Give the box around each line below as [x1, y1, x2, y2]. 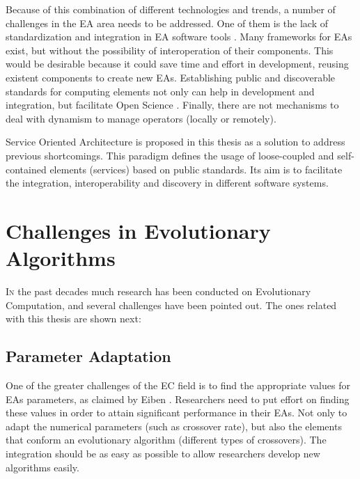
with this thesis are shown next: [6, 311, 141, 326]
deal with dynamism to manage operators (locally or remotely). [6, 111, 276, 125]
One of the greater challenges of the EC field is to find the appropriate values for [6, 378, 350, 393]
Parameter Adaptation [6, 345, 171, 367]
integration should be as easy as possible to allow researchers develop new [6, 446, 320, 460]
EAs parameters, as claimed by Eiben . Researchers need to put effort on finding [6, 391, 350, 406]
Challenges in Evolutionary [6, 216, 271, 244]
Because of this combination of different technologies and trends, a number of [6, 2, 336, 16]
